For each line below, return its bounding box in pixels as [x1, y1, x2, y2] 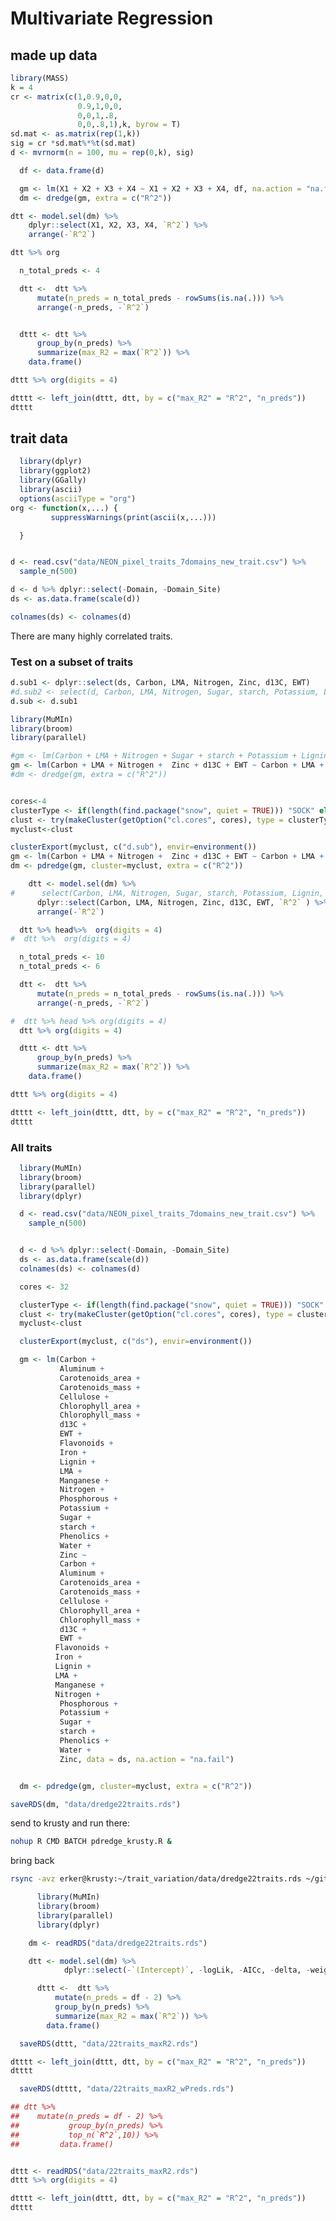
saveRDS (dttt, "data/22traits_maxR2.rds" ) [19, 2038, 199, 2049]
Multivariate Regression [10, 7, 214, 30]
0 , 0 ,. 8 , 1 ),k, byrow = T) [77, 120, 182, 130]
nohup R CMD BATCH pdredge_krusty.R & [10, 1837, 172, 1847]
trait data [10, 430, 68, 447]
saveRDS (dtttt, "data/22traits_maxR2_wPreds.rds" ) [19, 2084, 235, 2094]
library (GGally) [19, 475, 87, 486]
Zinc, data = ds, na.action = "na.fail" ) [59, 1754, 235, 1764]
